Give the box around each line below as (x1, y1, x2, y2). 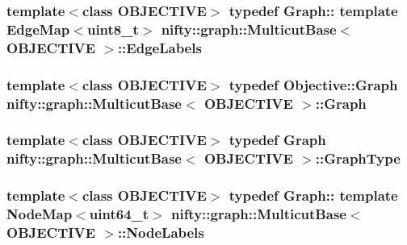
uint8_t (86, 19, 139, 39)
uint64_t (89, 204, 149, 224)
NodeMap (6, 204, 73, 224)
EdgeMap (6, 19, 70, 39)
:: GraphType (315, 148, 401, 168)
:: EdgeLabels (117, 37, 202, 57)
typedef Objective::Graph (229, 74, 398, 94)
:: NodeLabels (117, 222, 204, 242)
